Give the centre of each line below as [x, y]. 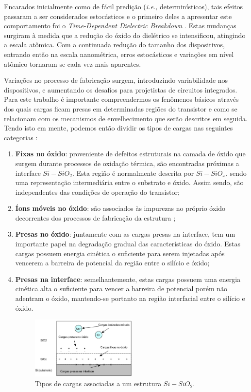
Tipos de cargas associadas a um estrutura [98, 383]
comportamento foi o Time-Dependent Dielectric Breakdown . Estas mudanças [120, 26]
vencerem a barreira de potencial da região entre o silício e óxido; [112, 263]
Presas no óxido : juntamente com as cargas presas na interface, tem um [125, 234]
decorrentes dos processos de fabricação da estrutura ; [95, 217]
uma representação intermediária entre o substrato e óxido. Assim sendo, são [129, 182]
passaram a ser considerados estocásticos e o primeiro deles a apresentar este [118, 16]
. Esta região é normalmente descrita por [133, 173]
